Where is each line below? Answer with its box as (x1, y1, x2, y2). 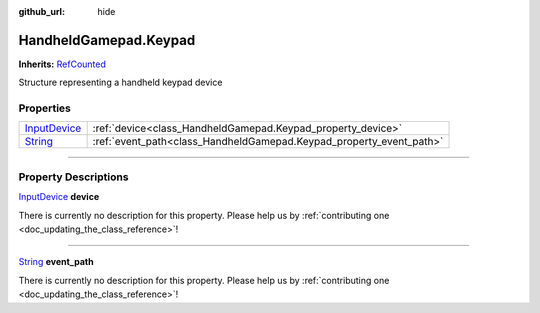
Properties (18, 101, 72, 115)
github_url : (18, 6, 65, 17)
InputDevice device (18, 191, 100, 203)
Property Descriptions (18, 170, 129, 184)
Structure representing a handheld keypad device (18, 76, 223, 89)
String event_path (18, 256, 94, 268)
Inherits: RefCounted (18, 58, 107, 70)
